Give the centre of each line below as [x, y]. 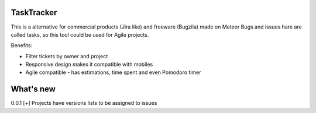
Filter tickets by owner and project [67, 56]
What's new [33, 89]
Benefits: [22, 45]
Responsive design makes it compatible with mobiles [89, 65]
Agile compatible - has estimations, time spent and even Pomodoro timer [113, 72]
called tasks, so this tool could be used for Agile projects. [80, 34]
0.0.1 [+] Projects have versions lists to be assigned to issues [84, 103]
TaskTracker [34, 13]
